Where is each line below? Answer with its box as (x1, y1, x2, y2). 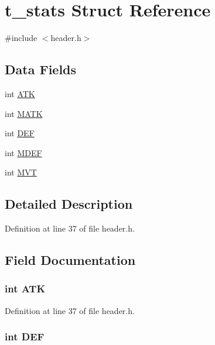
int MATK (5, 107, 43, 119)
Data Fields (5, 60, 77, 78)
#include (5, 32, 37, 44)
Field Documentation (5, 251, 136, 269)
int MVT (5, 166, 37, 178)
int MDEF (5, 146, 42, 158)
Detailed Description (5, 195, 133, 213)
